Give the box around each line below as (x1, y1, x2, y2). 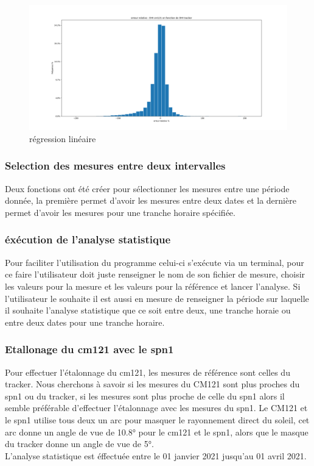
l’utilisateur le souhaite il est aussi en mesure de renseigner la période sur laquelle (5, 292, 309, 304)
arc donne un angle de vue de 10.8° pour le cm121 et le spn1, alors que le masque (5, 425, 309, 438)
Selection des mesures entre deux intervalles (5, 158, 226, 173)
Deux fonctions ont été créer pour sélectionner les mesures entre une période (5, 182, 290, 195)
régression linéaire (29, 132, 96, 145)
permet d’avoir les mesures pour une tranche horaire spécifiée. (5, 206, 235, 218)
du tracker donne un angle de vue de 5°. (5, 437, 154, 450)
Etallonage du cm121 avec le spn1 (5, 342, 174, 357)
